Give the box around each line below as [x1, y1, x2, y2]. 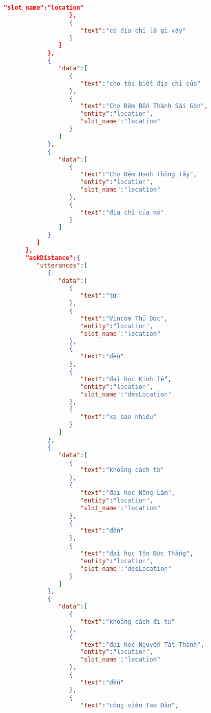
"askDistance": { [25, 254, 81, 261]
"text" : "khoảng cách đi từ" [80, 618, 175, 625]
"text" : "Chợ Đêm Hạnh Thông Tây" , [80, 171, 197, 178]
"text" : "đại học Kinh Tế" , [80, 375, 172, 383]
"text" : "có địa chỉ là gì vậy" [80, 27, 186, 34]
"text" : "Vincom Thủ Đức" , [80, 314, 168, 322]
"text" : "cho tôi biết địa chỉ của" [80, 80, 201, 87]
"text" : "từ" [80, 292, 121, 300]
